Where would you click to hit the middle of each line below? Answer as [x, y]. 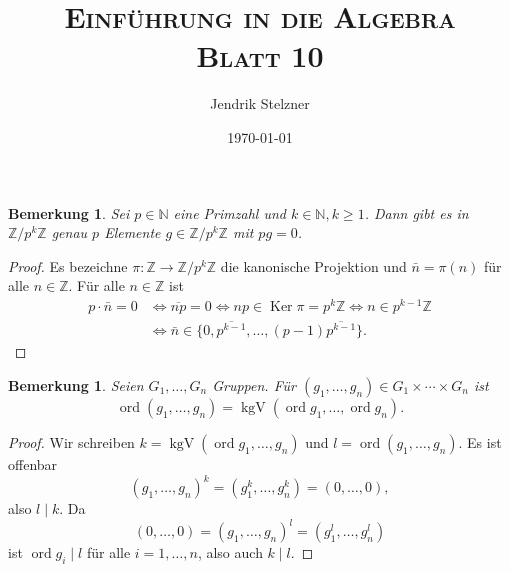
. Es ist [480, 441]
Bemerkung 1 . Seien [76, 384]
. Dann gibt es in [416, 212]
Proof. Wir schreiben [71, 441]
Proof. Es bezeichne [68, 265]
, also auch [230, 552]
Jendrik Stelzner [260, 103]
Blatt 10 [260, 55]
